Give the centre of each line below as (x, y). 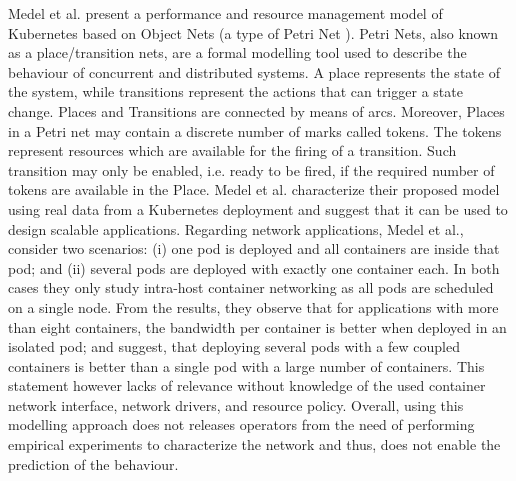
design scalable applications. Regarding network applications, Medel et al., (236, 228)
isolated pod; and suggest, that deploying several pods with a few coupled (234, 346)
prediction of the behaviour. (93, 463)
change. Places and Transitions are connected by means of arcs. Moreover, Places (256, 110)
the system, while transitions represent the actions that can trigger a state (235, 91)
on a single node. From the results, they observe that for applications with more (253, 306)
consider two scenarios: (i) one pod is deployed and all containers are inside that (254, 248)
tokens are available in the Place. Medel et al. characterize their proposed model (254, 189)
